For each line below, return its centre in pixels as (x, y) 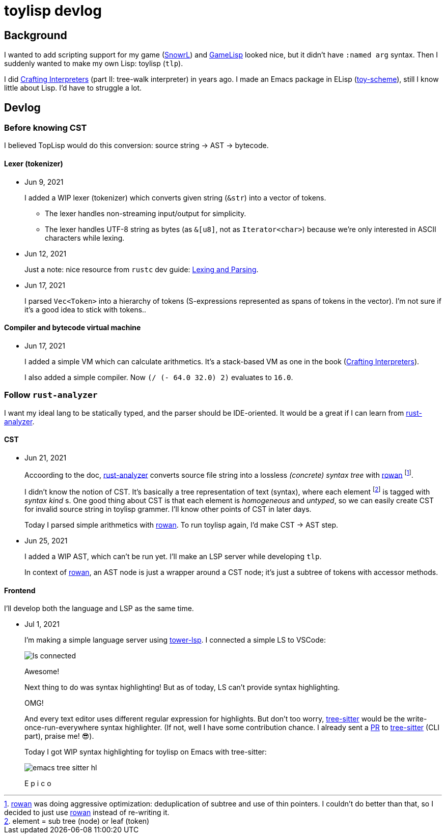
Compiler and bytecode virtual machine (73, 328)
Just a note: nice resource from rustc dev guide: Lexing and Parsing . (142, 269)
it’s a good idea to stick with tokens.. (86, 309)
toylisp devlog (53, 11)
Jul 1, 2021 (42, 624)
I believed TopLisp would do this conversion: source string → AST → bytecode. (136, 146)
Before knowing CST (46, 128)
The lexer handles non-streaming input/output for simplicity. (146, 213)
